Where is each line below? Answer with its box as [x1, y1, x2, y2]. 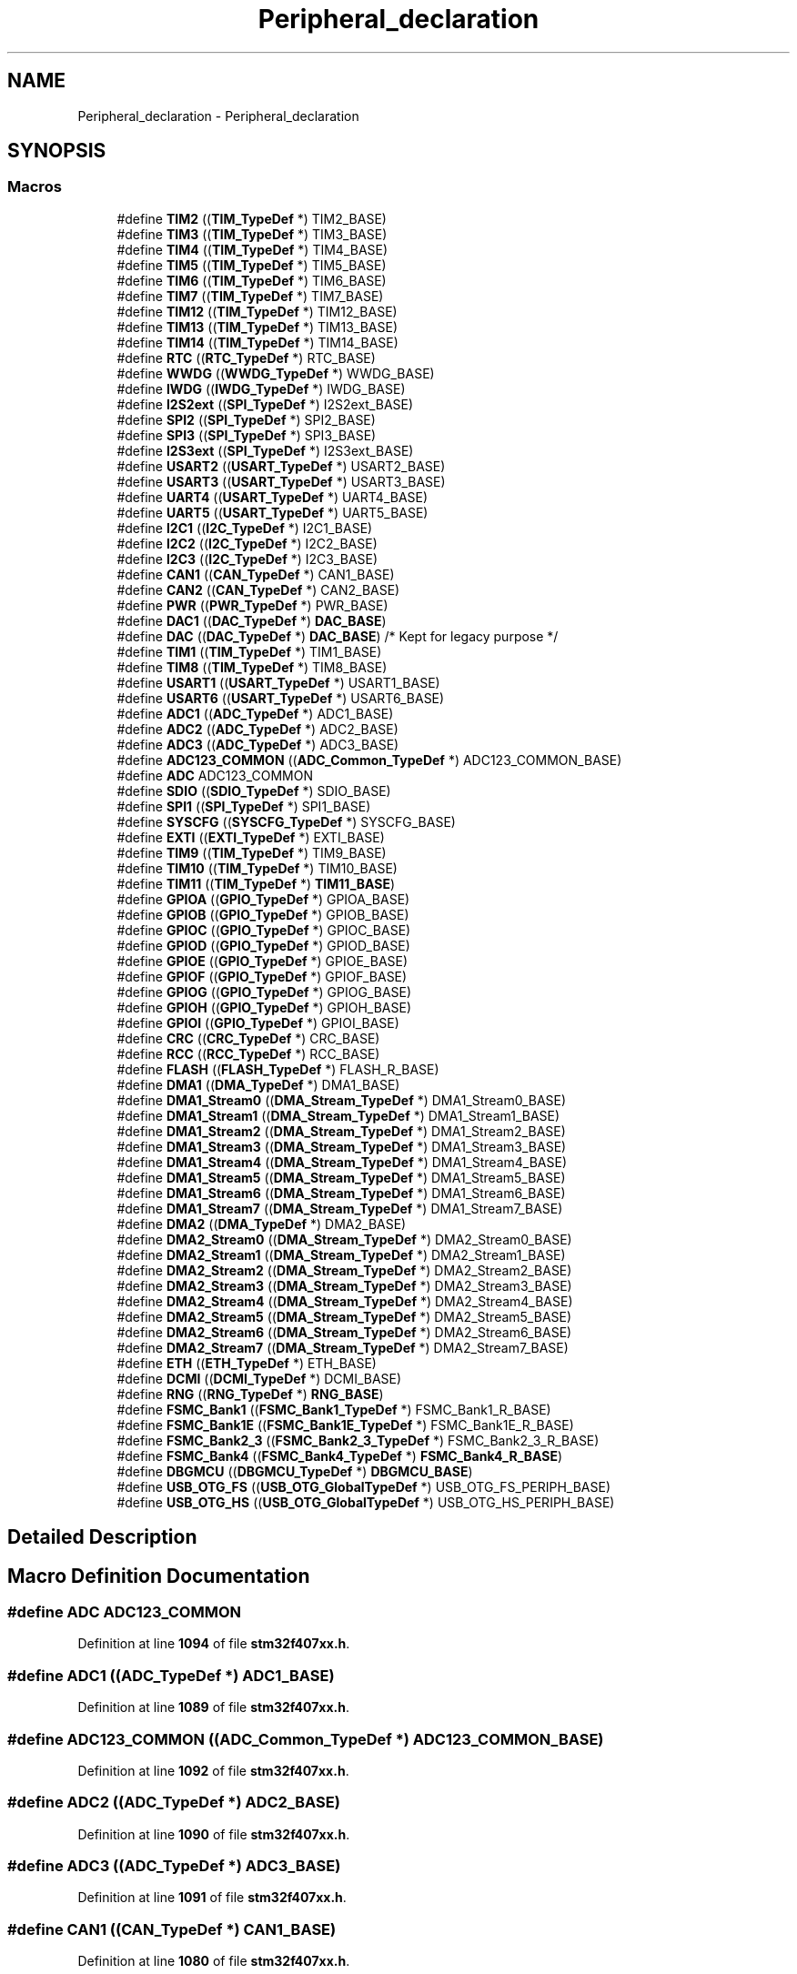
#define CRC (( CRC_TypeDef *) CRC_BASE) [116, 1030, 380, 1046]
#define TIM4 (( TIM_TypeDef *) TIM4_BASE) [116, 241, 388, 257]
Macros [7, 177, 62, 196]
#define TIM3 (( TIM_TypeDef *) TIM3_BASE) [116, 226, 388, 242]
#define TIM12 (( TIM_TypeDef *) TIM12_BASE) [116, 303, 398, 319]
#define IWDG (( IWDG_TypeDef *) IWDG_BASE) [116, 380, 406, 397]
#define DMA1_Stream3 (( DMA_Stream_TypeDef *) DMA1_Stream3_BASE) [116, 1138, 567, 1154]
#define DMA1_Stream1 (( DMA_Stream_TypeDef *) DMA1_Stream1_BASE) [116, 1107, 560, 1123]
